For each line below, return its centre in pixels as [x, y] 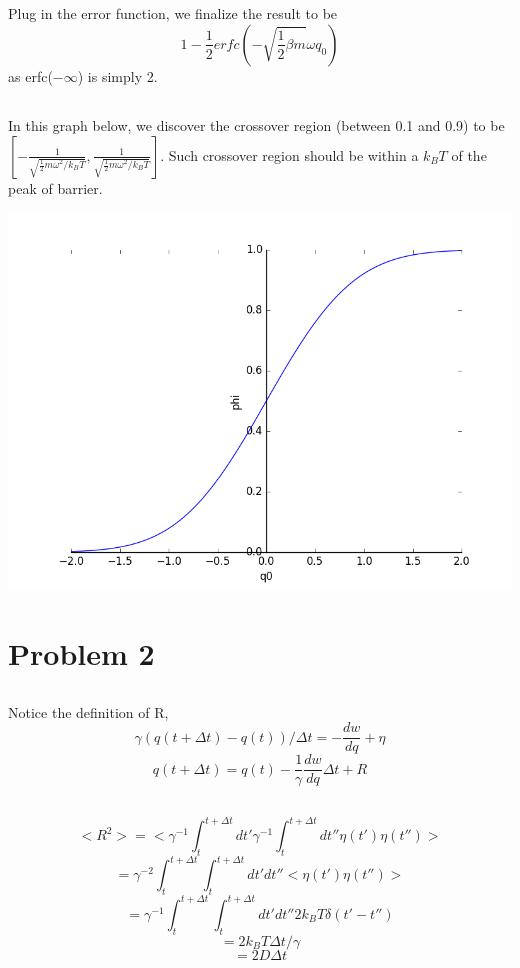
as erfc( [30, 75]
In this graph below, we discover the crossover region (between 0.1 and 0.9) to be [256, 124]
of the [469, 154]
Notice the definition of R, [88, 711]
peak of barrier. [55, 187]
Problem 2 [81, 652]
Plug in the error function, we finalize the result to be [173, 13]
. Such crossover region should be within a [289, 154]
